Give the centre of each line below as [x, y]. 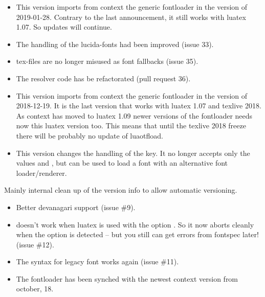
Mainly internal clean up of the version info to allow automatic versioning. [121, 190]
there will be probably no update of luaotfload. [90, 135]
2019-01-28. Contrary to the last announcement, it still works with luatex [131, 17]
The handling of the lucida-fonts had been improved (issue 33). [115, 44]
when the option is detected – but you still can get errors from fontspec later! [137, 234]
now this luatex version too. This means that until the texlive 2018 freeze [131, 125]
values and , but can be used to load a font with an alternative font [122, 163]
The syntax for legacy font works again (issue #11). [97, 261]
